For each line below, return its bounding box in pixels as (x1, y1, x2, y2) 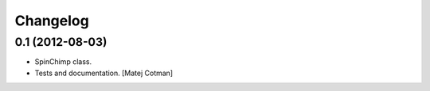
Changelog (14, 12, 89, 29)
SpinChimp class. (34, 57, 92, 66)
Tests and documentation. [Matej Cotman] (34, 68, 174, 78)
